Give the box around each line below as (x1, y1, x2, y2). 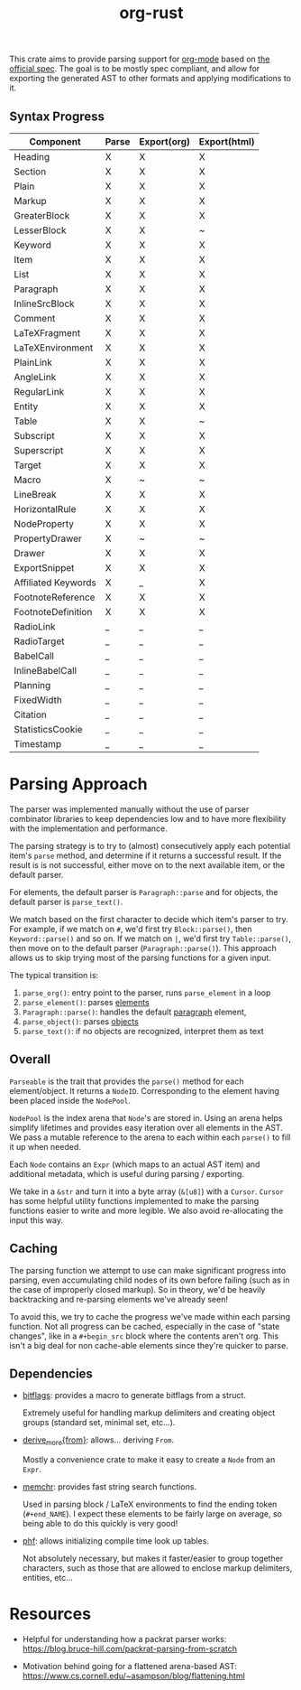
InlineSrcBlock (14, 297, 75, 310)
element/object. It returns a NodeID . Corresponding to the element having (9, 1085, 279, 1096)
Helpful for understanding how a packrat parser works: (22, 1634, 227, 1645)
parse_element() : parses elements (22, 996, 150, 1007)
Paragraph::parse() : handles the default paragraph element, (22, 1006, 247, 1017)
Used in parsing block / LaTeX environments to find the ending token (22, 1499, 278, 1510)
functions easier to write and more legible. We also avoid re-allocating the (9, 1205, 284, 1216)
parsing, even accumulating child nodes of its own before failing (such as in (9, 1275, 290, 1285)
